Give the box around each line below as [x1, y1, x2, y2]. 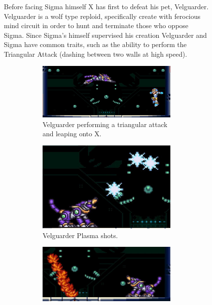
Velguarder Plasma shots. [43, 230, 118, 240]
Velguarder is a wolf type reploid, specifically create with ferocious [4, 11, 201, 21]
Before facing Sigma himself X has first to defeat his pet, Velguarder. [4, 1, 209, 11]
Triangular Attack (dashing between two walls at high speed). [4, 48, 187, 59]
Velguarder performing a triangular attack [43, 119, 167, 129]
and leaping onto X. [43, 128, 102, 139]
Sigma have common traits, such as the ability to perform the [4, 39, 187, 49]
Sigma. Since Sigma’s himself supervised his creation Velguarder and [4, 30, 207, 40]
